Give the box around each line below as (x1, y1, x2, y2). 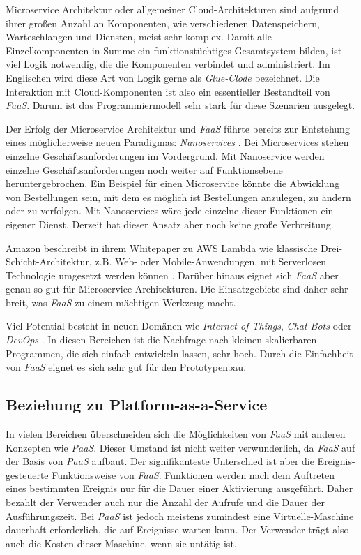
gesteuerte (6, 467, 49, 482)
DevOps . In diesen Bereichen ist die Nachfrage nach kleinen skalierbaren (6, 332, 317, 347)
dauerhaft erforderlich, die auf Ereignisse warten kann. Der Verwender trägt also (6, 522, 349, 537)
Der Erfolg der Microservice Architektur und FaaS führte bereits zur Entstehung (6, 121, 350, 135)
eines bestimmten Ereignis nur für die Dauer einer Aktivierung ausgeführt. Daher (6, 481, 353, 496)
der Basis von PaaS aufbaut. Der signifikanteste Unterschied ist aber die (6, 454, 314, 468)
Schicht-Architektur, (6, 254, 92, 269)
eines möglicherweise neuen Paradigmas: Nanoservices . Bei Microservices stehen (6, 135, 349, 149)
